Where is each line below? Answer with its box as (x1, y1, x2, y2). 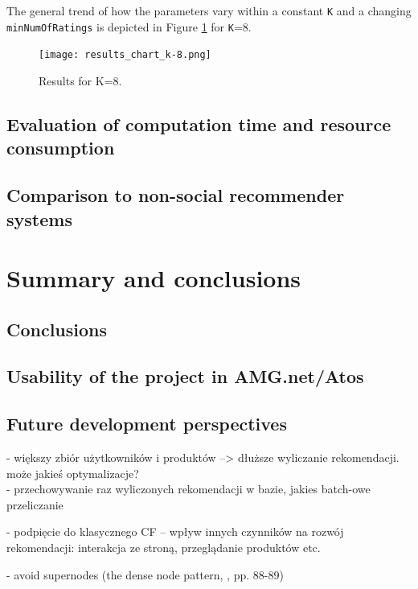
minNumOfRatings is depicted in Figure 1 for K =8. (6, 18, 252, 35)
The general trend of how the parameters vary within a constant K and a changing (6, 2, 412, 19)
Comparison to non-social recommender (6, 183, 345, 208)
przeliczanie (6, 496, 64, 513)
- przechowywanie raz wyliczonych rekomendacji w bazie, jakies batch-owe (6, 480, 371, 497)
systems (6, 206, 72, 231)
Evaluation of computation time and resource (6, 111, 391, 136)
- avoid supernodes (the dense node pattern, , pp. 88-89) (6, 566, 284, 583)
